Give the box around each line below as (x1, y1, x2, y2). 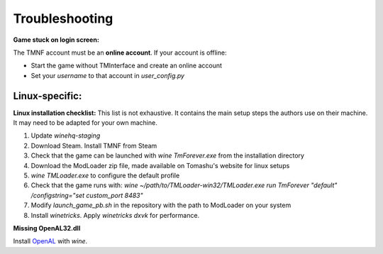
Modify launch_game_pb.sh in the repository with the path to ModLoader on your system (30, 201, 292, 209)
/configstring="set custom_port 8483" (30, 191, 143, 199)
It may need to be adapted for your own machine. (13, 118, 157, 127)
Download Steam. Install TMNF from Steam (30, 141, 157, 150)
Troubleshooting (13, 11, 113, 26)
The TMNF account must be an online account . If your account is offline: (13, 48, 227, 57)
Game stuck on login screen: (13, 35, 99, 44)
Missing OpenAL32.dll (13, 223, 81, 232)
